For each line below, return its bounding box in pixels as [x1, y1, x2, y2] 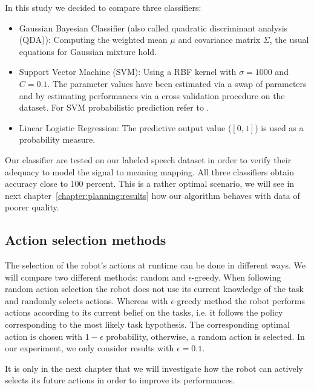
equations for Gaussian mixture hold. [19, 45, 157, 57]
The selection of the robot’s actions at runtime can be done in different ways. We [5, 259, 306, 271]
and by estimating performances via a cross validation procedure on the [19, 89, 285, 102]
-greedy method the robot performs [174, 294, 305, 307]
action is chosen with [5, 330, 83, 342]
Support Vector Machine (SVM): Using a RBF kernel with [19, 65, 237, 78]
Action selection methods [5, 230, 166, 249]
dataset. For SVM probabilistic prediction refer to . [19, 101, 209, 114]
